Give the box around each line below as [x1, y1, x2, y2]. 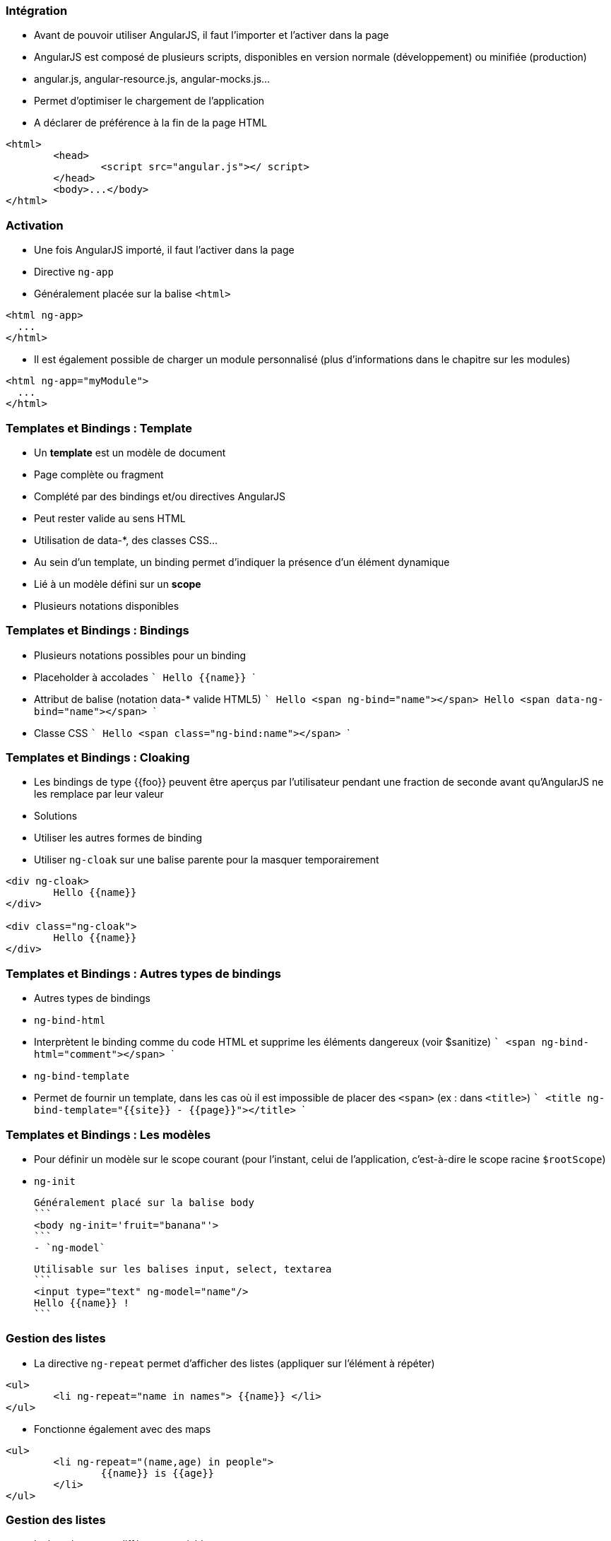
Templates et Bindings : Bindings [6, 623, 189, 638]
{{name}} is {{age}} [100, 1467, 215, 1479]
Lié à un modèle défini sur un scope [34, 577, 201, 590]
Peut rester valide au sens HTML [34, 512, 186, 524]
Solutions [34, 810, 78, 822]
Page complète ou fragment [34, 468, 164, 480]
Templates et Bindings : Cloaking [6, 750, 190, 764]
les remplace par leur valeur [34, 788, 164, 801]
